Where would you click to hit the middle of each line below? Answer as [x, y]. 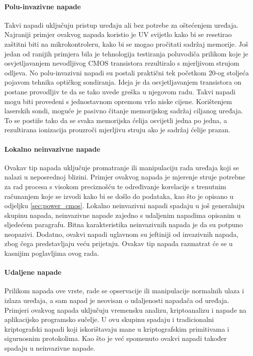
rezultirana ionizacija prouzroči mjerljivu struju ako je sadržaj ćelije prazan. [117, 130]
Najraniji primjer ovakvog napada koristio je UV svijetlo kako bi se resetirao [118, 34]
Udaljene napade [33, 272]
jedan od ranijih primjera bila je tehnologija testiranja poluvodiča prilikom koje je [126, 53]
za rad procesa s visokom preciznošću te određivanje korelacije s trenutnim [115, 186]
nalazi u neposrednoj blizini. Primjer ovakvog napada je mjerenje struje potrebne [125, 177]
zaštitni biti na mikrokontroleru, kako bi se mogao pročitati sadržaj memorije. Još [126, 44]
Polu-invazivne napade [43, 6]
